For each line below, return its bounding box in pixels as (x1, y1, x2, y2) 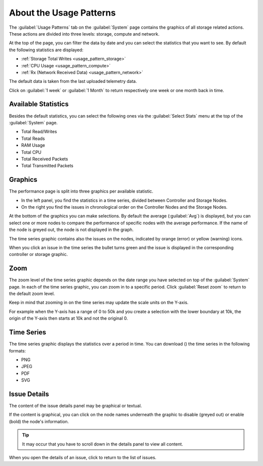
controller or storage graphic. (9, 252, 68, 257)
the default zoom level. (9, 291, 55, 297)
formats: (9, 348, 26, 353)
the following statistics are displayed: (9, 47, 84, 53)
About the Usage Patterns (9, 7, 116, 18)
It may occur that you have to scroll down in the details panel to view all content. (22, 441, 184, 447)
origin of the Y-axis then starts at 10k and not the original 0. (9, 315, 128, 321)
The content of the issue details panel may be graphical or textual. (9, 403, 142, 408)
